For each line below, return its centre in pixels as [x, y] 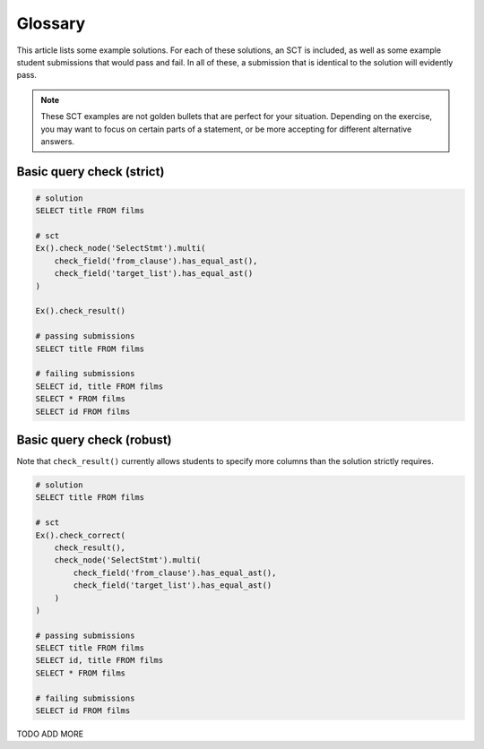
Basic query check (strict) [91, 172]
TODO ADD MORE [50, 734]
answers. [58, 141]
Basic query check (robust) [94, 439]
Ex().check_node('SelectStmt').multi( [121, 248]
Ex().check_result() [80, 311]
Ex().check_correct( [80, 535]
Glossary [51, 23]
